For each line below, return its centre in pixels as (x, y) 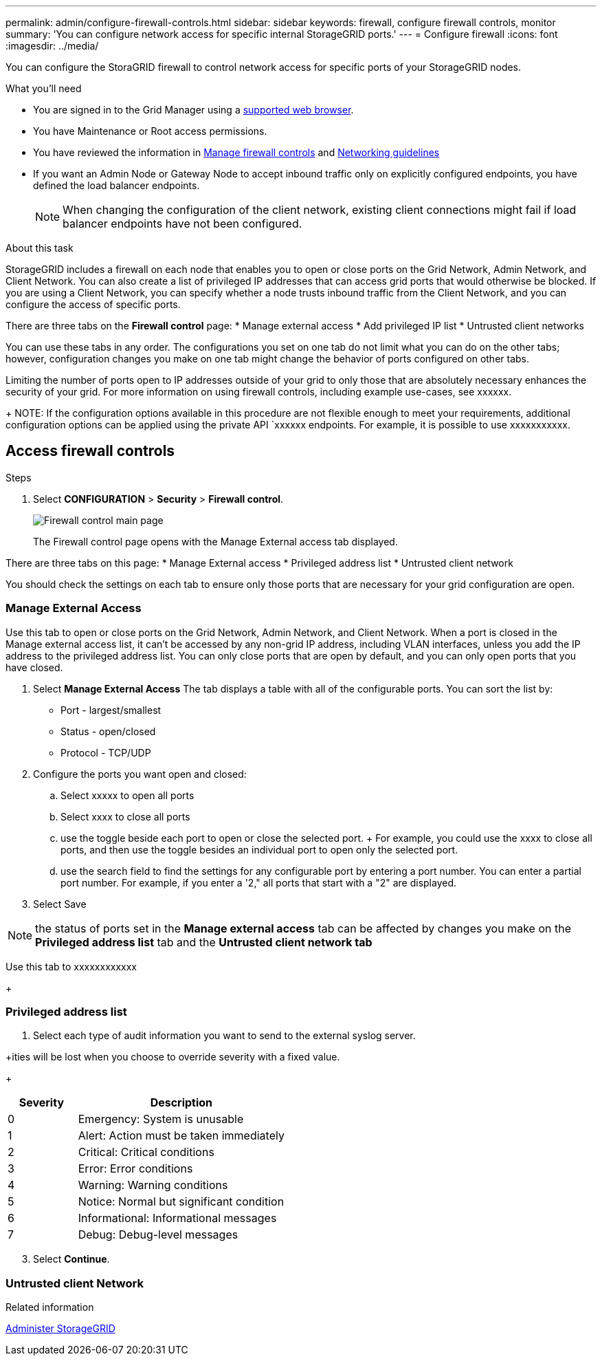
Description (181, 1103)
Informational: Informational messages (177, 1218)
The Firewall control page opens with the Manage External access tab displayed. (215, 541)
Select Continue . (71, 1259)
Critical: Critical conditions (146, 1152)
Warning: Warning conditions (153, 1185)
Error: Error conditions (135, 1169)
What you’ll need (44, 88)
